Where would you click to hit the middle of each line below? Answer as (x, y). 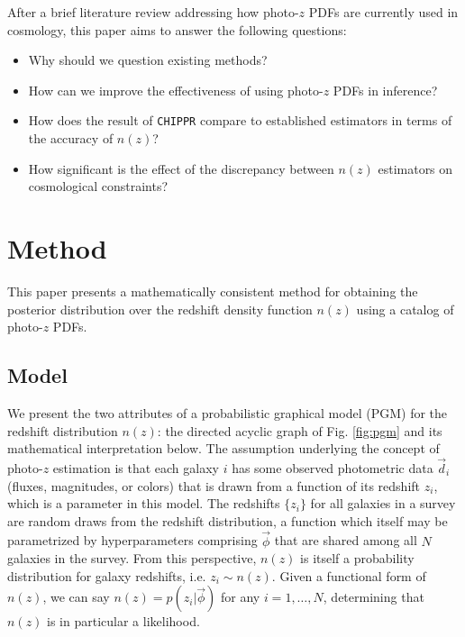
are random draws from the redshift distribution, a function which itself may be (228, 520)
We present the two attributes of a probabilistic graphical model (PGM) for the (228, 412)
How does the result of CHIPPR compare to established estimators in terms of (240, 120)
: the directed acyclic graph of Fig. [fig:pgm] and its (300, 430)
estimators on (415, 168)
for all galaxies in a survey (383, 503)
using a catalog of (405, 309)
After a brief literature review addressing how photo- (153, 12)
